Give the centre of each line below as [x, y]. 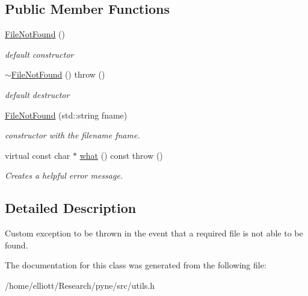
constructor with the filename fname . [72, 135]
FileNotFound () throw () [58, 74]
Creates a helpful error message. [64, 175]
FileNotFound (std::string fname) [66, 115]
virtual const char [38, 155]
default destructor [37, 94]
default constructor [39, 54]
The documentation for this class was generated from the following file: [136, 265]
